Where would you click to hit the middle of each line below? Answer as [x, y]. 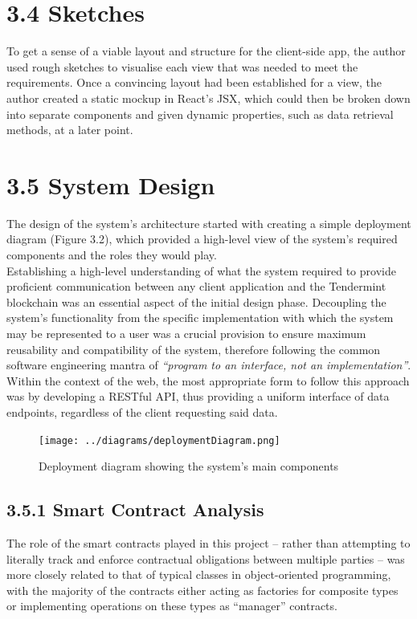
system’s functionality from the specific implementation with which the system [200, 318]
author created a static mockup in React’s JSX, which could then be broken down [208, 98]
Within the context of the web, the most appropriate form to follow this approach [208, 380]
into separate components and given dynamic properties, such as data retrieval [200, 114]
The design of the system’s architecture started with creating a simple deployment [209, 223]
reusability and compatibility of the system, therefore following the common [194, 349]
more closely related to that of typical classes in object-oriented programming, [199, 574]
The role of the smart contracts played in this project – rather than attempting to [208, 542]
